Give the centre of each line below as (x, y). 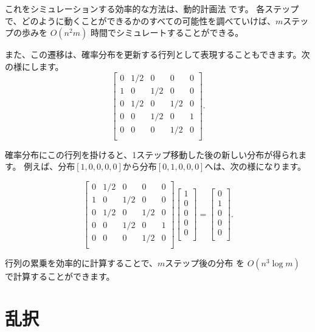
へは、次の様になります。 (255, 166)
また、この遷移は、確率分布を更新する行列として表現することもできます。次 (157, 54)
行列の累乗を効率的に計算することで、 (81, 262)
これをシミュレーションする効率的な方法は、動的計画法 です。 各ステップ (152, 9)
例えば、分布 (50, 166)
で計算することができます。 (60, 276)
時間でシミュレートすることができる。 (167, 33)
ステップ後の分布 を (205, 262)
